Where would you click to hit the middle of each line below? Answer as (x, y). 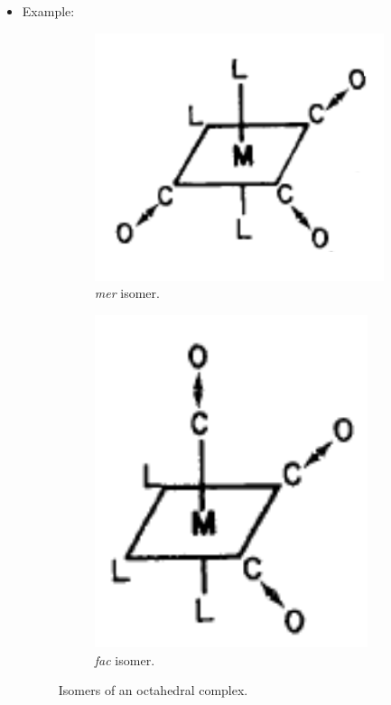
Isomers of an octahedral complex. (153, 690)
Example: (48, 11)
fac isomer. (125, 659)
